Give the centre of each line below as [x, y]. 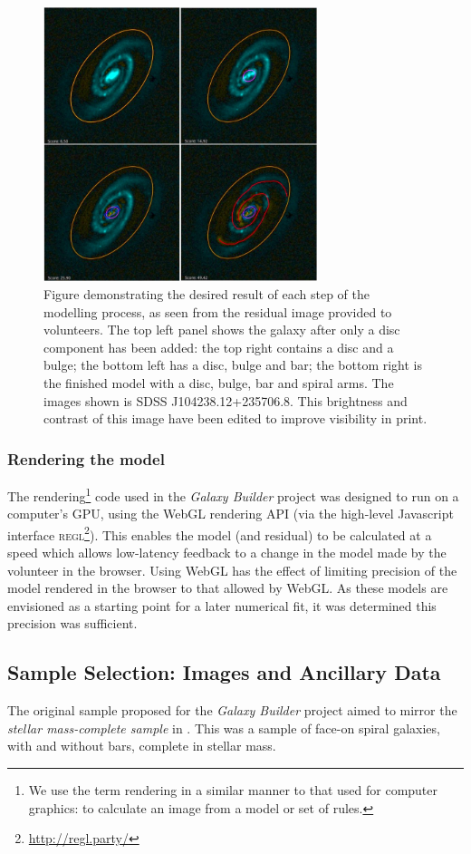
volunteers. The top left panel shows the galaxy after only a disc [222, 330]
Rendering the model [86, 458]
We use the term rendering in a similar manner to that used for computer [233, 789]
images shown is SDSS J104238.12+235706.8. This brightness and [226, 400]
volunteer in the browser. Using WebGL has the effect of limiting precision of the [232, 570]
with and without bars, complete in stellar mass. [142, 746]
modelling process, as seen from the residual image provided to [218, 311]
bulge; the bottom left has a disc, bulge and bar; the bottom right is [233, 365]
